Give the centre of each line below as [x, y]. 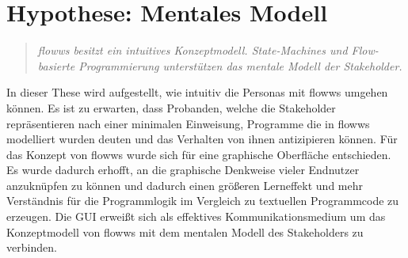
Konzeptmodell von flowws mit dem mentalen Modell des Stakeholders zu [185, 231]
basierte [56, 65]
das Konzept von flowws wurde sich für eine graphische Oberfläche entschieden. [199, 154]
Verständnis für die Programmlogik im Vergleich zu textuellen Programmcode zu [203, 201]
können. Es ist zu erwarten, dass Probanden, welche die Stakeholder [171, 107]
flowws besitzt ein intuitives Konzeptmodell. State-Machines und [193, 50]
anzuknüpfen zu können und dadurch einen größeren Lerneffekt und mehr [185, 185]
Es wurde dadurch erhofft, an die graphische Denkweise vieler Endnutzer [183, 170]
